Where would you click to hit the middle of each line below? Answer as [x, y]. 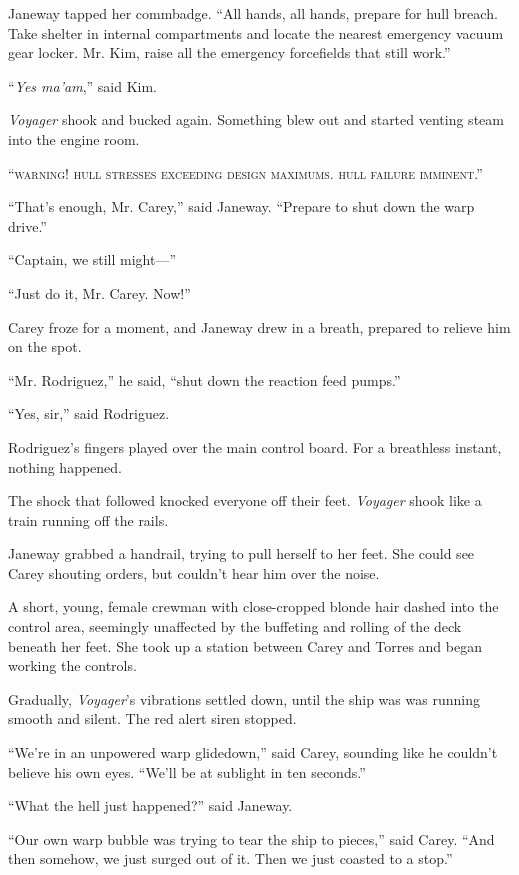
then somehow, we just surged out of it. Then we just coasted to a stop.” [230, 858]
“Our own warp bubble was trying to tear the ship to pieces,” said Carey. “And [251, 838]
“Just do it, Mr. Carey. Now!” [99, 292]
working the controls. [72, 665]
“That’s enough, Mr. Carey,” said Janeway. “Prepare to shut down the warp [241, 206]
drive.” [27, 225]
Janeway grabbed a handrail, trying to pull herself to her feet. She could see [241, 553]
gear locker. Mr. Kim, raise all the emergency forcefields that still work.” [229, 52]
